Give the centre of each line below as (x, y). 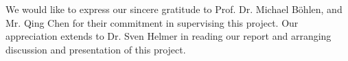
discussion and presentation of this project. (96, 49)
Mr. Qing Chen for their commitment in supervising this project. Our (152, 22)
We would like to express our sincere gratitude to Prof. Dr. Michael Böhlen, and (174, 9)
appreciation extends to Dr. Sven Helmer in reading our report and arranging (169, 36)
